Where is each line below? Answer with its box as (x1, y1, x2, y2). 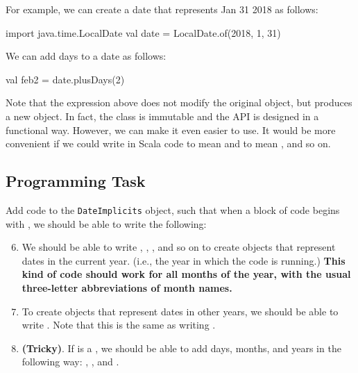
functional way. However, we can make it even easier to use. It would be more (6, 122, 336, 137)
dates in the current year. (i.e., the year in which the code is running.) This (22, 253, 346, 267)
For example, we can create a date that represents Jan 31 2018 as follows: (6, 2, 318, 16)
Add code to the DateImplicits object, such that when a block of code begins (6, 202, 340, 217)
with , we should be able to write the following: (6, 216, 207, 231)
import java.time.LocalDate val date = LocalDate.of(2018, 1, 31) (6, 25, 281, 40)
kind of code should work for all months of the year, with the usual (22, 267, 351, 281)
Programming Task (6, 170, 146, 192)
